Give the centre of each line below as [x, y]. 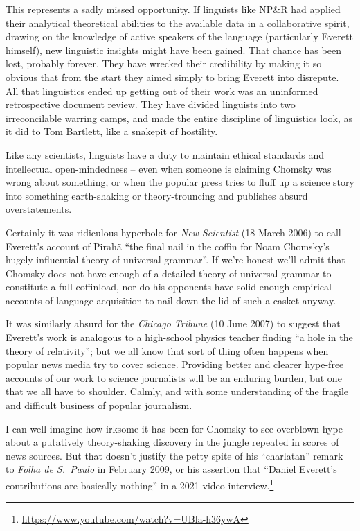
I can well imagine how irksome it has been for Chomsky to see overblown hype [174, 428]
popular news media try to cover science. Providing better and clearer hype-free [175, 364]
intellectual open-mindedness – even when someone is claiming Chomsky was [169, 168]
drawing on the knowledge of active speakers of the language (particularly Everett [179, 36]
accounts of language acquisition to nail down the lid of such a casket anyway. [171, 300]
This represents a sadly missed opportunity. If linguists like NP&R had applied [173, 9]
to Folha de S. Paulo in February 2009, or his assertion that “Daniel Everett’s [171, 469]
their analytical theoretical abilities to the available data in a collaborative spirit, [178, 23]
